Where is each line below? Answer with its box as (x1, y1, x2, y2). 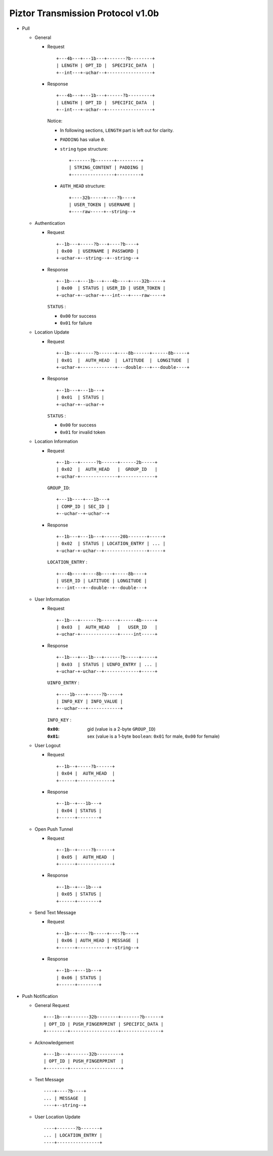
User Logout (34, 743, 61, 749)
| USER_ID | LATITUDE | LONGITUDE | (56, 577, 147, 584)
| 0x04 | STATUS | (56, 807, 102, 813)
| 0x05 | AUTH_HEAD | (56, 854, 115, 860)
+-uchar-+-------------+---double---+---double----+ (56, 364, 190, 370)
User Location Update (34, 1114, 81, 1120)
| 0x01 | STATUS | (56, 395, 105, 400)
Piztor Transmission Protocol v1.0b (9, 8, 159, 19)
